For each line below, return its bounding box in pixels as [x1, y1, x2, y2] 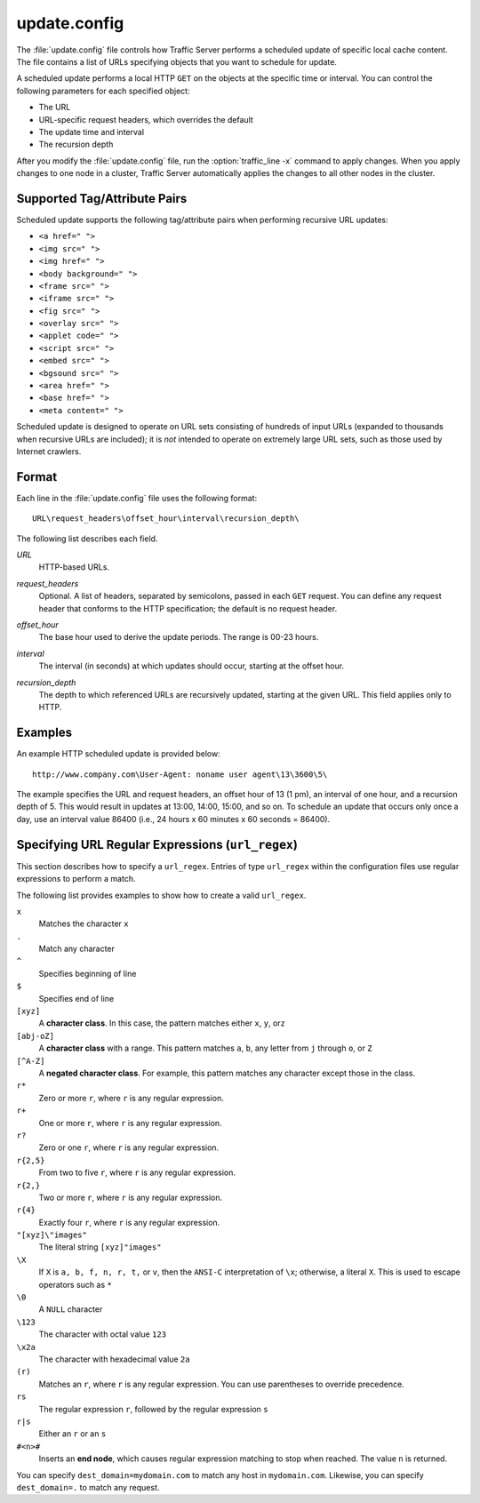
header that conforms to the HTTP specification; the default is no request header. [38, 603, 338, 613]
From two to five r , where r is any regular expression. [38, 1167, 236, 1178]
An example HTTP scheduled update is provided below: [16, 748, 221, 759]
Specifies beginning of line [38, 968, 137, 979]
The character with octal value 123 [38, 1329, 167, 1339]
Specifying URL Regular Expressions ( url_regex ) [16, 836, 298, 852]
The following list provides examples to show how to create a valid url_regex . [16, 890, 307, 900]
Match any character [38, 943, 116, 955]
